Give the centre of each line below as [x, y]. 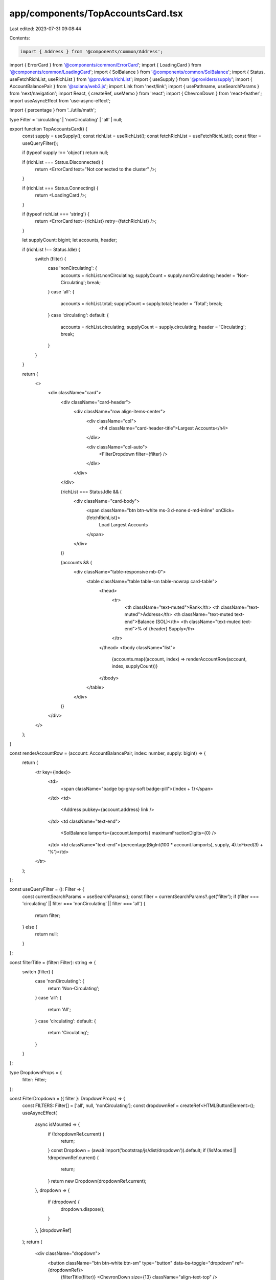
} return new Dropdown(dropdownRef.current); [97, 1181]
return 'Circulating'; [68, 1033]
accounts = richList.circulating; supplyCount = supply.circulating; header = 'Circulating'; [153, 327]
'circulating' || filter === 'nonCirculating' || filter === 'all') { [84, 904]
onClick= [225, 510]
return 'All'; [59, 1009]
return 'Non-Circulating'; [74, 988]
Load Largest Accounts [123, 525]
